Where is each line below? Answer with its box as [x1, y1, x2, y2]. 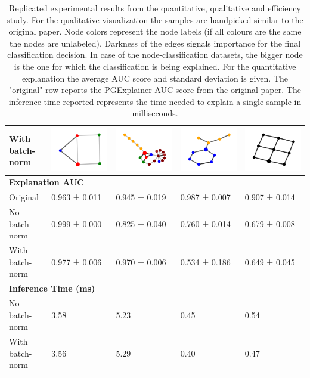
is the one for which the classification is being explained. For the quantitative [14, 60, 296, 72]
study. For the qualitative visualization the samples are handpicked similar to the [7, 13, 303, 26]
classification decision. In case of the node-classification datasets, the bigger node [7, 48, 303, 61]
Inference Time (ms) [9, 282, 95, 295]
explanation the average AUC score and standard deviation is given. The [21, 72, 288, 84]
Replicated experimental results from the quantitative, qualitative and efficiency [9, 2, 301, 14]
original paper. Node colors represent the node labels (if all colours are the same [8, 25, 302, 38]
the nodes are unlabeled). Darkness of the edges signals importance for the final [9, 36, 301, 49]
